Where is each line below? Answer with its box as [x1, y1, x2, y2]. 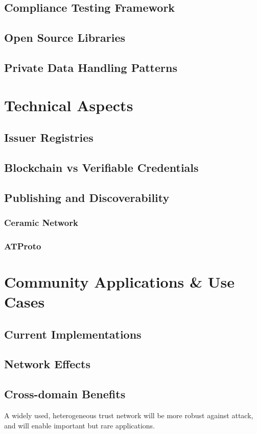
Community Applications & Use [4, 271, 235, 292]
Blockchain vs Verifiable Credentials [4, 159, 199, 175]
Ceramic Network [4, 216, 78, 228]
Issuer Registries [4, 130, 94, 145]
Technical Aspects [4, 94, 133, 115]
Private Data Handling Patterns [4, 59, 177, 75]
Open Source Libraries [4, 30, 126, 45]
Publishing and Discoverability [4, 189, 170, 205]
